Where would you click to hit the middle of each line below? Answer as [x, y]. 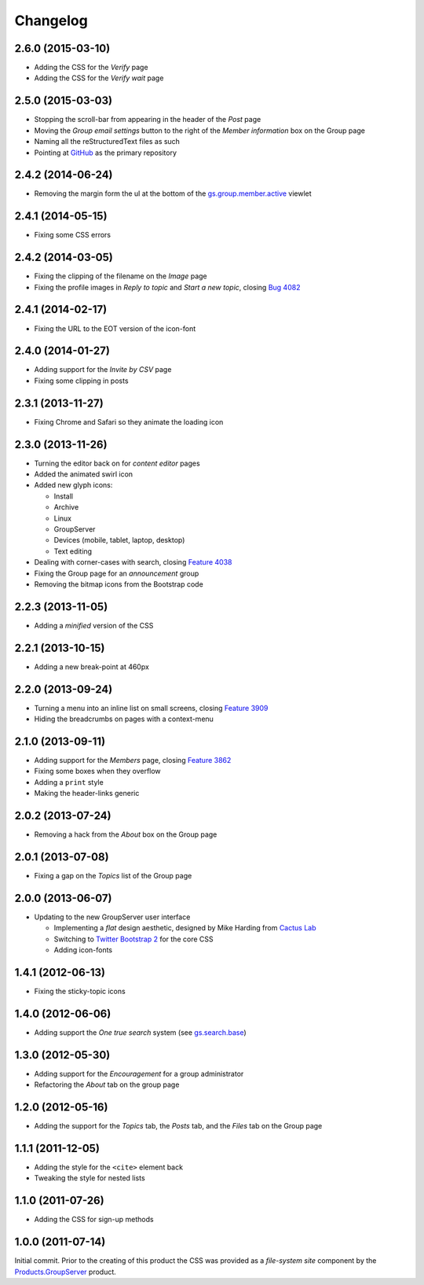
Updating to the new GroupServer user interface [112, 917]
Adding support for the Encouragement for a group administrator [139, 1073]
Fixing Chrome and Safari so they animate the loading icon [129, 422]
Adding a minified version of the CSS [94, 625]
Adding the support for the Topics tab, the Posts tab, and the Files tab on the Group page [178, 1126]
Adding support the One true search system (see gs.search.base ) [140, 1032]
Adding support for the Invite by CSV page [103, 370]
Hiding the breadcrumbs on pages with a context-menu [124, 719]
